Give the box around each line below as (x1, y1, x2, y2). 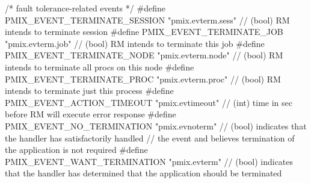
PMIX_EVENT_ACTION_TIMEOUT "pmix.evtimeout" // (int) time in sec (5, 96, 292, 108)
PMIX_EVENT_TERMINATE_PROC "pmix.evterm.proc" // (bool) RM (5, 72, 281, 85)
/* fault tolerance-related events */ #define (5, 2, 165, 14)
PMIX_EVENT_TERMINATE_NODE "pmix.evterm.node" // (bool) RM (5, 49, 283, 61)
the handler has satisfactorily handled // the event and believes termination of (5, 131, 295, 144)
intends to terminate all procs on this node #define (5, 60, 194, 73)
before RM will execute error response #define (5, 108, 176, 120)
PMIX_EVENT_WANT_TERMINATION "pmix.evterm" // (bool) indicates (5, 155, 294, 167)
